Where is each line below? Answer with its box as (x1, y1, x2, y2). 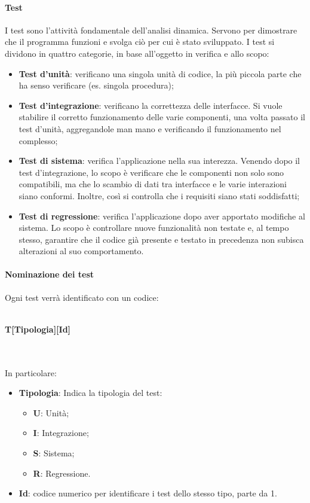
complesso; (19, 134, 58, 147)
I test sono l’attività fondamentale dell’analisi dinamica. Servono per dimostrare (5, 23, 297, 36)
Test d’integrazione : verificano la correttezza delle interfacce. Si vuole (19, 99, 283, 111)
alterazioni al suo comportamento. (19, 245, 144, 257)
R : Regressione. (33, 467, 91, 479)
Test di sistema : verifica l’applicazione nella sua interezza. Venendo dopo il (19, 154, 300, 167)
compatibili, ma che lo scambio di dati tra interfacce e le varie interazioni (19, 178, 287, 190)
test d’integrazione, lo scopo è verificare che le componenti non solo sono (19, 166, 284, 178)
